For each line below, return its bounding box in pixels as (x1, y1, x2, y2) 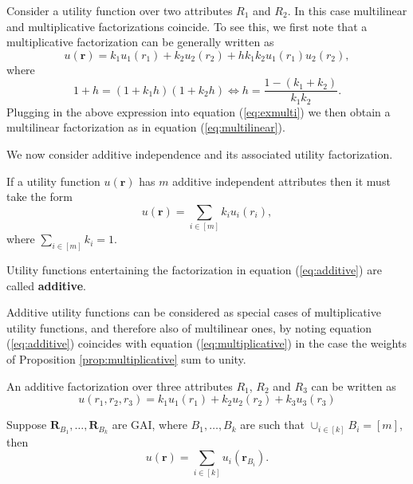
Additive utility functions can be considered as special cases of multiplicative (6, 304, 381, 321)
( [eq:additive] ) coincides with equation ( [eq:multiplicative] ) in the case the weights (6, 335, 407, 352)
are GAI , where (112, 416, 187, 433)
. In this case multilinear (287, 2, 407, 18)
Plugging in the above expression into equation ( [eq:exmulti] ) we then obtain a (6, 103, 391, 120)
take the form (6, 188, 73, 205)
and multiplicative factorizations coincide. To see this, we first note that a (6, 18, 368, 34)
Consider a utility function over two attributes (6, 2, 233, 18)
